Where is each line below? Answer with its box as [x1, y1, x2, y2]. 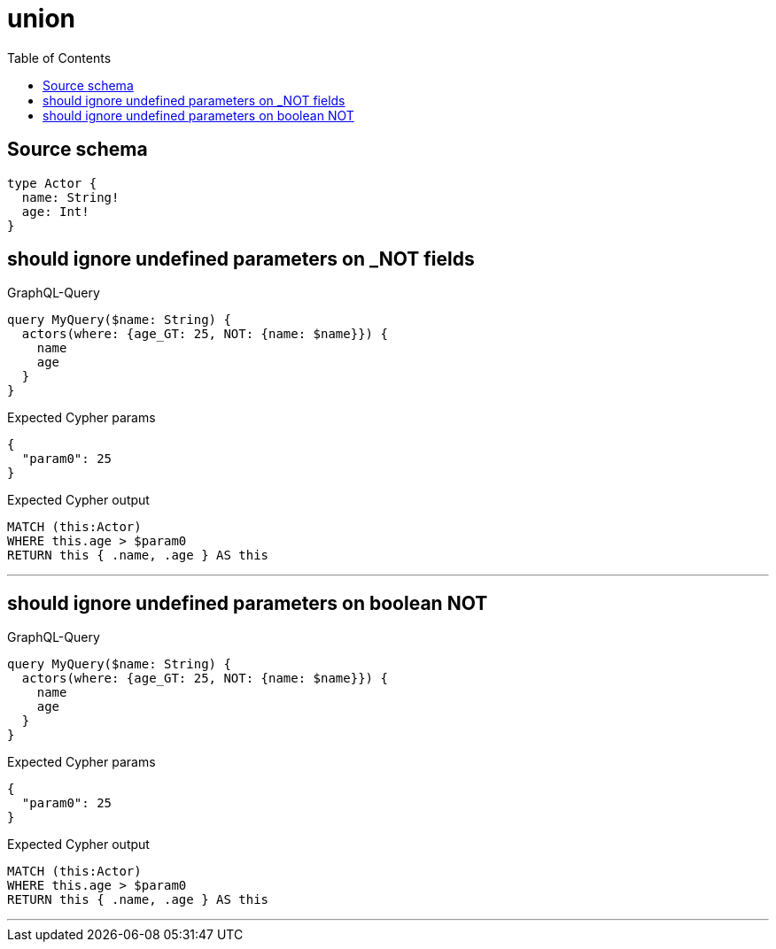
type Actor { [7, 175, 97, 190]
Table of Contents [7, 50, 112, 66]
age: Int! [21, 204, 89, 219]
